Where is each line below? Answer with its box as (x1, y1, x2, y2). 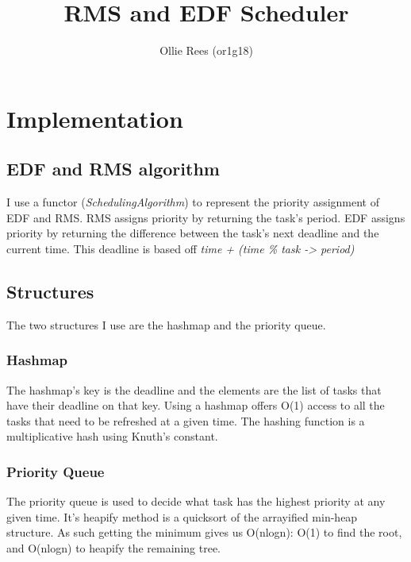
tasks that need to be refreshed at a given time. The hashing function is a (6, 412, 365, 429)
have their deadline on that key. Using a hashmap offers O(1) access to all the (6, 397, 385, 414)
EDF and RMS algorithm (6, 156, 220, 181)
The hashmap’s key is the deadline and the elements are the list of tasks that (6, 381, 382, 398)
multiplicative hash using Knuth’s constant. (6, 428, 218, 445)
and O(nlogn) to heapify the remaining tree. (6, 539, 221, 556)
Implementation (6, 102, 183, 134)
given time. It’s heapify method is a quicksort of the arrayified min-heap (6, 508, 358, 525)
